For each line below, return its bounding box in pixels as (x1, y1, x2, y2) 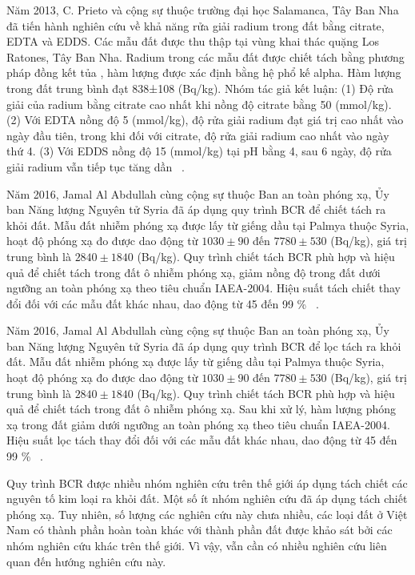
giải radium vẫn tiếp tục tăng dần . (6, 158, 185, 175)
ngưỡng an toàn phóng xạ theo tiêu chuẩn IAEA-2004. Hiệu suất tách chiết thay (6, 279, 401, 296)
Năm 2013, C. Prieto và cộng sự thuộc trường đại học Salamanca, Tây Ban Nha (6, 2, 399, 18)
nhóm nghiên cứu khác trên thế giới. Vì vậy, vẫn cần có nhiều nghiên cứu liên (6, 537, 387, 553)
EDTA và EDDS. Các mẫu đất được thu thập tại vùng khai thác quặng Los (6, 33, 380, 50)
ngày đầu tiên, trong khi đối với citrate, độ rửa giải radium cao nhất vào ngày (6, 127, 389, 143)
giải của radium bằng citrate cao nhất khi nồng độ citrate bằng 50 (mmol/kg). (6, 95, 392, 112)
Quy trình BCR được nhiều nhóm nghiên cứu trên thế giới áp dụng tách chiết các (6, 474, 408, 491)
